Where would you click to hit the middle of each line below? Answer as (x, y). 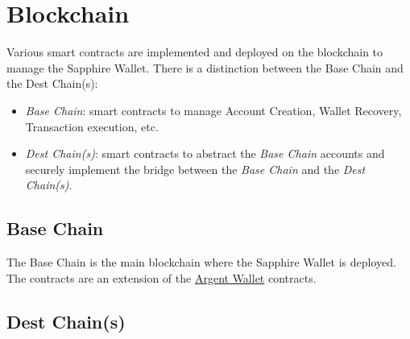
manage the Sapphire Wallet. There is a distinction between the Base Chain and (205, 67)
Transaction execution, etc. (92, 126)
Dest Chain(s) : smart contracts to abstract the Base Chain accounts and (205, 153)
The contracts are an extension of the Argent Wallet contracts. (162, 277)
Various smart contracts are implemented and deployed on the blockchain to (195, 52)
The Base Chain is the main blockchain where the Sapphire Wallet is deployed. (201, 262)
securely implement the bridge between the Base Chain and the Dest (195, 169)
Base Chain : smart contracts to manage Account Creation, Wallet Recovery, (213, 110)
